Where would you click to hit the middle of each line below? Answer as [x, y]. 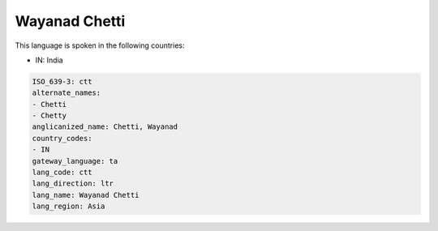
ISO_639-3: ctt [62, 81]
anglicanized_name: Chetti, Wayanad [105, 127]
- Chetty [49, 116]
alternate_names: [67, 93]
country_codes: [62, 138]
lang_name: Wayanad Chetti [86, 195]
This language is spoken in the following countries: [100, 45]
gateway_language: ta [75, 161]
